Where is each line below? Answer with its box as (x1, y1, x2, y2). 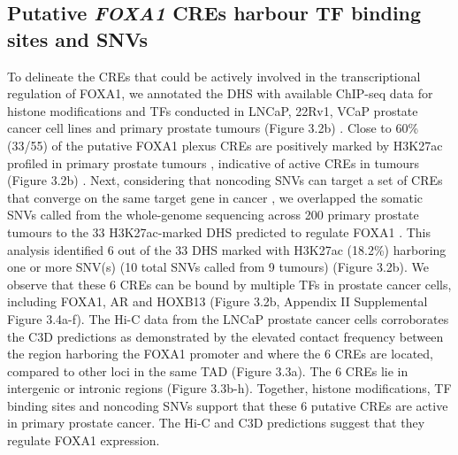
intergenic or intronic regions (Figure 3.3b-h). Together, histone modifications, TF (7, 379, 452, 397)
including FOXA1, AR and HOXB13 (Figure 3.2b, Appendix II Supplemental (7, 292, 428, 311)
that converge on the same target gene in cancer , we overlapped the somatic (7, 188, 424, 206)
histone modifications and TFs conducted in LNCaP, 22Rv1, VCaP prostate (7, 101, 418, 120)
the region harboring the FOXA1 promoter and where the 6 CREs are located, (7, 344, 433, 363)
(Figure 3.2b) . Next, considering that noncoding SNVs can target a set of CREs (7, 171, 443, 189)
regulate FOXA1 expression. (7, 431, 160, 450)
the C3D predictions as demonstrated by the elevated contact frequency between (7, 327, 444, 345)
